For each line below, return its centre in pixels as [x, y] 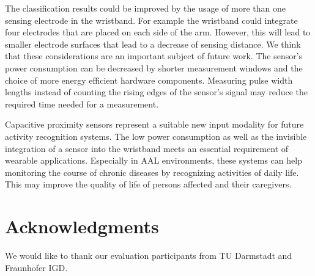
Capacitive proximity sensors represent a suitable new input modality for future [154, 124]
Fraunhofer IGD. [36, 267]
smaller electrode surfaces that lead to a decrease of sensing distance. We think [153, 44]
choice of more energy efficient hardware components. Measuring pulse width [149, 80]
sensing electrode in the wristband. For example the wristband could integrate [151, 20]
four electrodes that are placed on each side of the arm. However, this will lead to [158, 32]
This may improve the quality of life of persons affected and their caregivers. [148, 184]
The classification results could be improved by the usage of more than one [145, 8]
